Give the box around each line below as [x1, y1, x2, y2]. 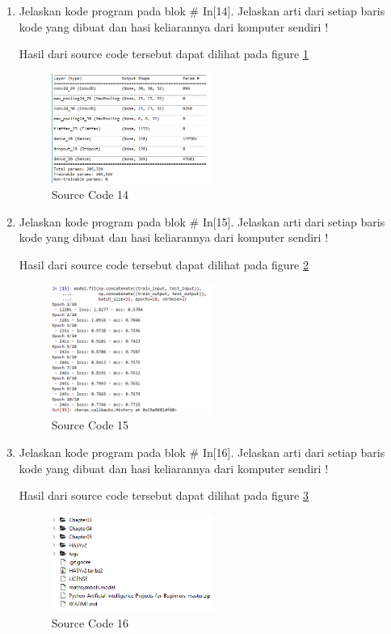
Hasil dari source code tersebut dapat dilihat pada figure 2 [19, 256, 309, 273]
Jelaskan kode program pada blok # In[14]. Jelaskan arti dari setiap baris [19, 2, 385, 19]
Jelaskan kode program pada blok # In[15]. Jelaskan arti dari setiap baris [19, 213, 385, 230]
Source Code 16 [51, 614, 129, 631]
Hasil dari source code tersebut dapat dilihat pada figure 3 [19, 487, 309, 504]
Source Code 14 [51, 186, 129, 203]
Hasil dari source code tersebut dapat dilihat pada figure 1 [19, 45, 309, 62]
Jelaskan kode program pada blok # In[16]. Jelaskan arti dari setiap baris [19, 443, 385, 460]
